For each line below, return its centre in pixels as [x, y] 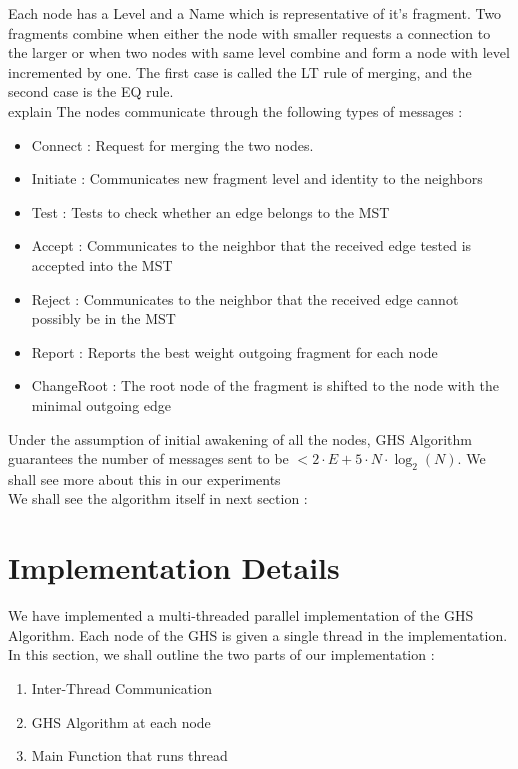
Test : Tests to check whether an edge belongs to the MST [210, 211]
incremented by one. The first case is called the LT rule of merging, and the [240, 71]
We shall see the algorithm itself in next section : [158, 498]
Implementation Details [174, 567]
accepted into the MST [102, 264]
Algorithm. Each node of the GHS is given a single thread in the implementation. [258, 634]
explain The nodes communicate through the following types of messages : [235, 110]
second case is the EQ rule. [91, 91]
